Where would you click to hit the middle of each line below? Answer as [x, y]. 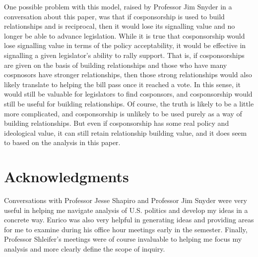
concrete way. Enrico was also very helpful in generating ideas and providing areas [129, 220]
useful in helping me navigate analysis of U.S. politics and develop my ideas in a [126, 210]
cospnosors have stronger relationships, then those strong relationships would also [128, 75]
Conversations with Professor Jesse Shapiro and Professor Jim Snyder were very [126, 200]
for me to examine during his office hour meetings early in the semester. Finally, [126, 229]
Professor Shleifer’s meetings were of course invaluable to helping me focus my [123, 239]
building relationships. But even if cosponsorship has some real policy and [117, 123]
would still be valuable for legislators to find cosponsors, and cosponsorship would [128, 94]
